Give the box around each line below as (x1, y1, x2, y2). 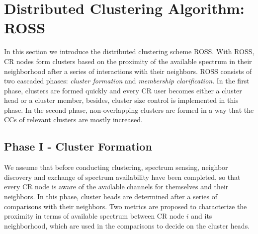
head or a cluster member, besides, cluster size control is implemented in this (4, 95, 239, 105)
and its (191, 211, 212, 221)
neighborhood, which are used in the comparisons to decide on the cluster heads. (4, 220, 250, 231)
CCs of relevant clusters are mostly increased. (4, 114, 143, 125)
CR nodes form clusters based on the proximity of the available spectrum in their (4, 56, 252, 66)
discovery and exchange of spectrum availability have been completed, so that (4, 171, 241, 182)
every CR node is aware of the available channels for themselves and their (4, 181, 229, 192)
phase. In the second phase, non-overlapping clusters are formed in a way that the (4, 104, 254, 115)
